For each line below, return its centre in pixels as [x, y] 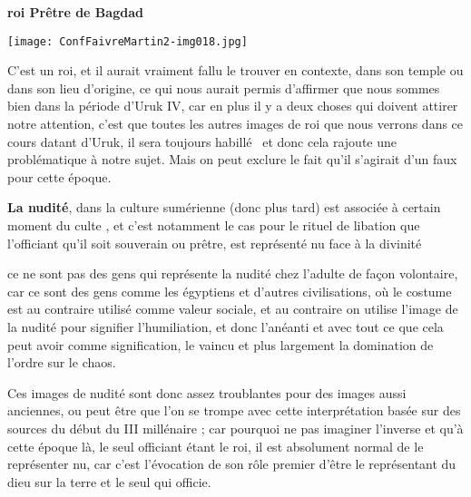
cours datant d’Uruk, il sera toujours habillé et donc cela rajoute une [202, 141]
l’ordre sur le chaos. [62, 362]
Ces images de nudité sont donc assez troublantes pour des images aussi [207, 392]
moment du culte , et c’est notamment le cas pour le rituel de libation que [214, 225]
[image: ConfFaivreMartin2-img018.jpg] [128, 41]
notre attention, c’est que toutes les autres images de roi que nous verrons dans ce [235, 124]
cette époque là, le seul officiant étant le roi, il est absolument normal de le [216, 446]
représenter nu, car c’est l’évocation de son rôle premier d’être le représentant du [232, 464]
